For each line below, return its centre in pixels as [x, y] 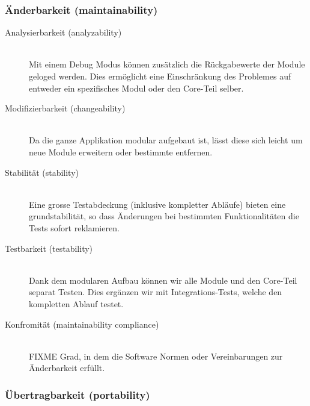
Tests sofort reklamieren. [74, 227]
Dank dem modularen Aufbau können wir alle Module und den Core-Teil [163, 280]
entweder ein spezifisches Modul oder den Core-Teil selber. [136, 88]
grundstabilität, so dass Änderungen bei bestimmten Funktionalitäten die [164, 216]
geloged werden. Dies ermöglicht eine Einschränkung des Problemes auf [160, 76]
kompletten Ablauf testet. [76, 303]
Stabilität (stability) [42, 172]
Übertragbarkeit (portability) [77, 394]
